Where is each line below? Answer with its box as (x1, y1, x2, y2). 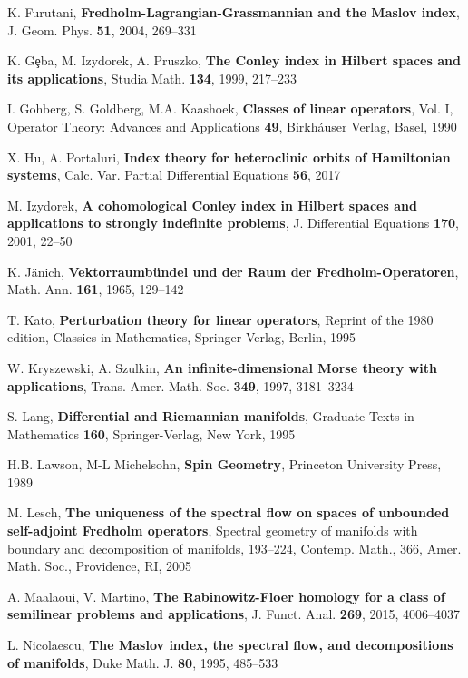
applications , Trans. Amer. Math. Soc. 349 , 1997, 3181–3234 (7, 376, 354, 395)
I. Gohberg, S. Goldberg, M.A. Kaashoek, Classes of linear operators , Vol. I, (7, 99, 453, 118)
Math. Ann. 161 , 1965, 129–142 (7, 280, 184, 299)
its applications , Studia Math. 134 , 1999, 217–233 (7, 68, 297, 87)
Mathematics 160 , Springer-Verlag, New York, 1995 (7, 424, 296, 443)
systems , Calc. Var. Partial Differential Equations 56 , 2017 (7, 165, 341, 184)
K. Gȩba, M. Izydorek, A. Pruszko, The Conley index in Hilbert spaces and (7, 51, 461, 70)
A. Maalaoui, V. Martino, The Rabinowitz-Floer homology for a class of (7, 586, 445, 605)
